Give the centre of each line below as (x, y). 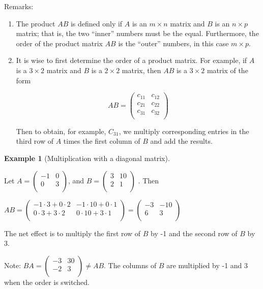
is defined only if (96, 23)
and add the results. (181, 141)
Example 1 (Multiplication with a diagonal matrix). (87, 158)
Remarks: (19, 6)
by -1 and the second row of (194, 233)
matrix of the (227, 70)
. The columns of (130, 265)
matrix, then (141, 70)
